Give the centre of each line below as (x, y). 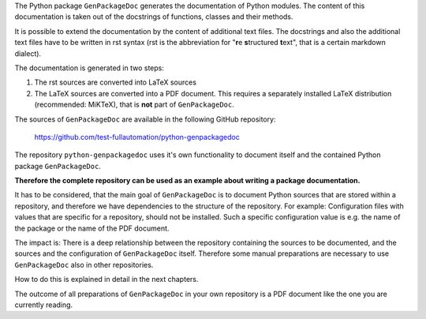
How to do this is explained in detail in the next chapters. (106, 280)
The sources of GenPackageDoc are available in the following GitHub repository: (145, 119)
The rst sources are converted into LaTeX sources (116, 82)
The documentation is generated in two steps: (90, 68)
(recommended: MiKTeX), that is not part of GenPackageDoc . (134, 105)
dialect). (28, 53)
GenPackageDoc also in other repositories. (84, 265)
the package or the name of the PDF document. (92, 228)
